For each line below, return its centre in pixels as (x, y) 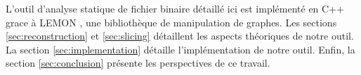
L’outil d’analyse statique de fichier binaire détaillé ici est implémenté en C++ (175, 8)
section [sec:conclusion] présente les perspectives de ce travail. (138, 63)
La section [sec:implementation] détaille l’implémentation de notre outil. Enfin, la (180, 49)
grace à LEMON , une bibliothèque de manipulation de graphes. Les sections (171, 22)
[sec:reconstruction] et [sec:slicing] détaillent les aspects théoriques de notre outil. (180, 36)
